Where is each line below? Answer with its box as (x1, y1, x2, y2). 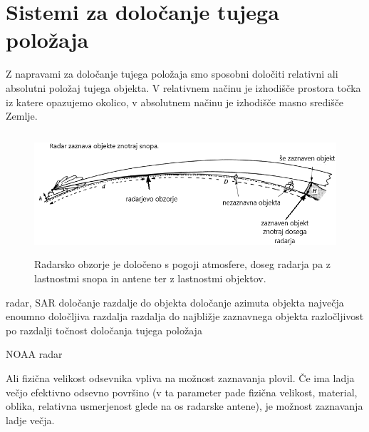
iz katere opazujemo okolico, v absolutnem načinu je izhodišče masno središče (6, 94, 344, 109)
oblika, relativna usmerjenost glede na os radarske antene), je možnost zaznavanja (6, 398, 363, 413)
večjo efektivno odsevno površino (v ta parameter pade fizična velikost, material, (6, 384, 358, 399)
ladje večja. (6, 412, 55, 427)
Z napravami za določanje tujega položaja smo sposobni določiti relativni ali (6, 66, 338, 81)
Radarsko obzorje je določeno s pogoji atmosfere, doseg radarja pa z (34, 257, 331, 272)
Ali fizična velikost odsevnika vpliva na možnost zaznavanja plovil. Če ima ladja (6, 370, 355, 385)
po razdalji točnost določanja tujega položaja (6, 322, 202, 337)
